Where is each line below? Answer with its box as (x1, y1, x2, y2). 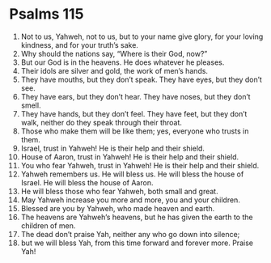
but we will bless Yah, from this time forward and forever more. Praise (20, 238, 254, 248)
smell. (20, 100, 41, 110)
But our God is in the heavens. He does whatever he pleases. (20, 57, 225, 67)
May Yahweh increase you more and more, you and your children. (20, 195, 241, 205)
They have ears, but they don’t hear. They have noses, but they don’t (20, 91, 251, 101)
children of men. (20, 220, 76, 231)
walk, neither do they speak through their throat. (20, 117, 183, 127)
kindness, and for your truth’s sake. (20, 40, 138, 49)
